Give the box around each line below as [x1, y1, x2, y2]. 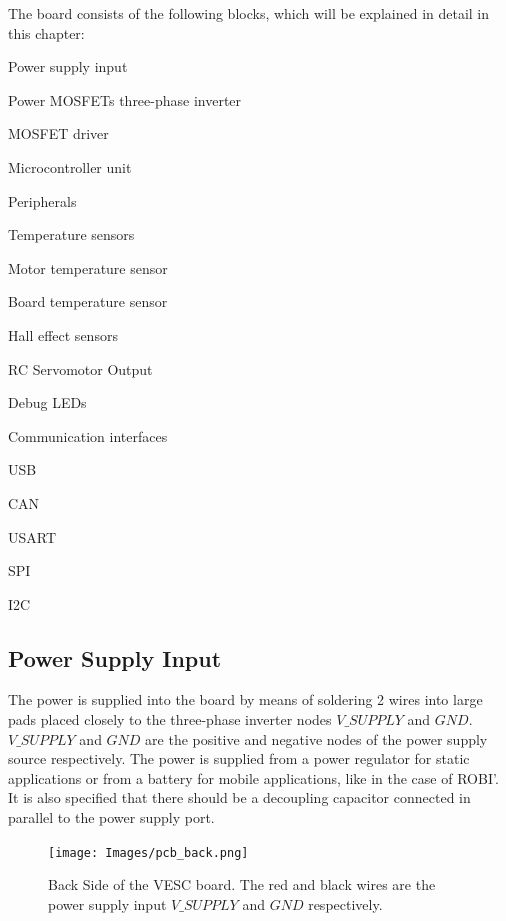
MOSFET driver [8, 123, 109, 144]
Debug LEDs [8, 392, 87, 413]
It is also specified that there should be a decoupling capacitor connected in [8, 787, 471, 808]
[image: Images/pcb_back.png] [48, 845, 249, 860]
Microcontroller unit [8, 156, 132, 177]
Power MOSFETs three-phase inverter [8, 89, 242, 110]
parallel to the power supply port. [8, 807, 215, 828]
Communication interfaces [8, 425, 168, 446]
